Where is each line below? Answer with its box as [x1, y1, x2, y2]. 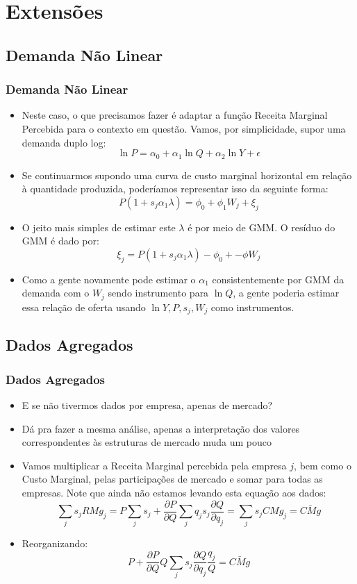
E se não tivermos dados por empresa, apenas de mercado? [22, 398, 273, 412]
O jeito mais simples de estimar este [22, 219, 176, 234]
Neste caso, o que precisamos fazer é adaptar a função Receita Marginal [22, 108, 328, 122]
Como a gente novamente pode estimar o [22, 272, 196, 286]
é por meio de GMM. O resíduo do [188, 219, 335, 234]
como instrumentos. [210, 299, 294, 314]
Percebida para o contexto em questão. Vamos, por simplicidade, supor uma [22, 121, 346, 135]
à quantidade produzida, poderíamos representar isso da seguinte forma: [22, 181, 329, 196]
